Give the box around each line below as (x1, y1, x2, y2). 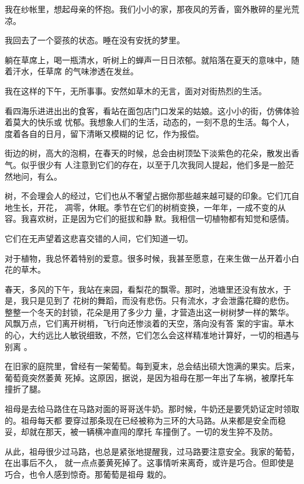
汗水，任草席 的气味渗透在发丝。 (12, 65, 139, 77)
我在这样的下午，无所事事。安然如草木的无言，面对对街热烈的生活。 (5, 84, 267, 97)
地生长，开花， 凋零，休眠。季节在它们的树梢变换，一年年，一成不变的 (5, 201, 278, 213)
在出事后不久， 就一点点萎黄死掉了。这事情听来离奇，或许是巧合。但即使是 (5, 456, 294, 469)
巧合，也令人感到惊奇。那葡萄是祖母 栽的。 (5, 468, 171, 480)
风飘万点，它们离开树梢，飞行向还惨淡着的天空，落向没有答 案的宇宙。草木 (5, 317, 294, 329)
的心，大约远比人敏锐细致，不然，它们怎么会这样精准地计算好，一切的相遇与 (5, 329, 299, 341)
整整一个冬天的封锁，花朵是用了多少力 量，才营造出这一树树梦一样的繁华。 (5, 305, 294, 318)
